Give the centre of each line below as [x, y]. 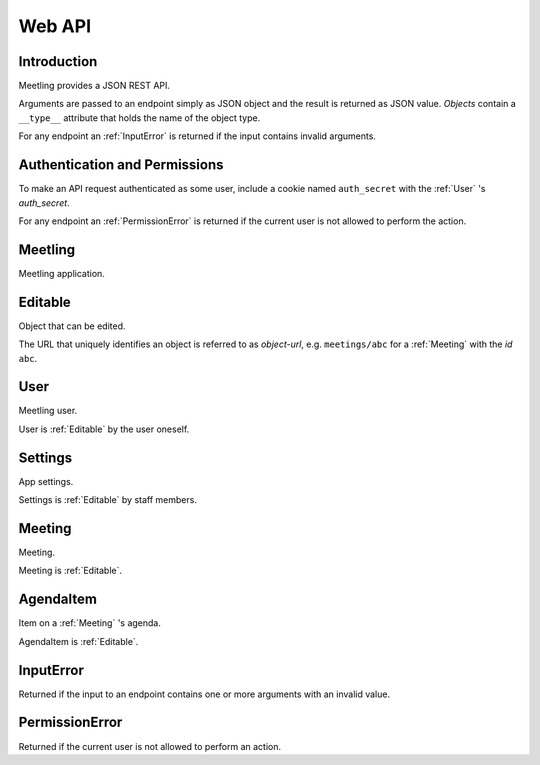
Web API [55, 26]
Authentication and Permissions [121, 165]
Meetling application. [61, 273]
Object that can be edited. [72, 326]
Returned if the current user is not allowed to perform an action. [150, 746]
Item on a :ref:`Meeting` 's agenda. [90, 623]
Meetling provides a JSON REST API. [94, 86]
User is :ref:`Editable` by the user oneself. [104, 429]
